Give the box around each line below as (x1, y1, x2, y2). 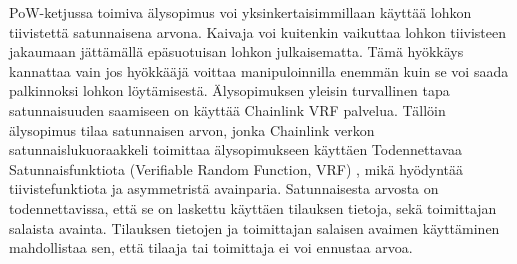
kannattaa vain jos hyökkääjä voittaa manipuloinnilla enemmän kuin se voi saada (9, 60, 509, 81)
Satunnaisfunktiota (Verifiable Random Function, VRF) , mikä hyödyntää (9, 158, 464, 179)
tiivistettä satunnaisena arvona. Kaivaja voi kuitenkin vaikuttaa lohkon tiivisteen (9, 21, 507, 42)
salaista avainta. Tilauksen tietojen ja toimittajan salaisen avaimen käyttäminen (9, 217, 500, 238)
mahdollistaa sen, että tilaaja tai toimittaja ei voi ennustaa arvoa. (9, 237, 413, 258)
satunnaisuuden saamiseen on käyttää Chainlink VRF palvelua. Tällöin (9, 99, 446, 120)
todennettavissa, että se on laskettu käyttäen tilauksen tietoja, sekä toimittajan (9, 197, 497, 218)
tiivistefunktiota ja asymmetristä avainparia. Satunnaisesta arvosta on (9, 178, 439, 199)
